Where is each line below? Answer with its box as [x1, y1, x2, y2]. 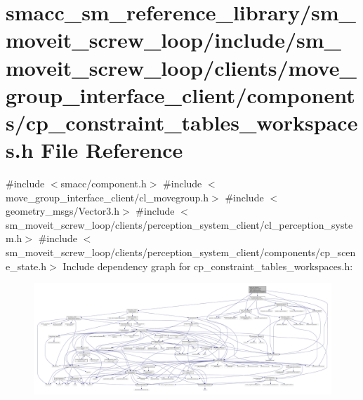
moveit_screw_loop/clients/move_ [6, 53, 357, 81]
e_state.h [6, 258, 47, 273]
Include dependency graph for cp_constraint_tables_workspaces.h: [62, 258, 353, 273]
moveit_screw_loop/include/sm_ [6, 25, 341, 54]
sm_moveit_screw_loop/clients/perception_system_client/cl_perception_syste [6, 217, 353, 232]
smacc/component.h [60, 176, 147, 191]
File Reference [41, 135, 183, 164]
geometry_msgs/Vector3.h [6, 204, 119, 218]
